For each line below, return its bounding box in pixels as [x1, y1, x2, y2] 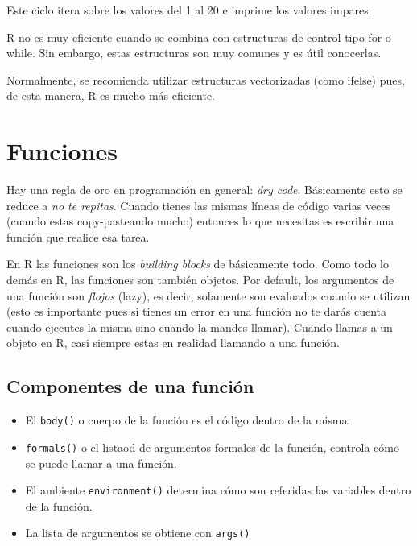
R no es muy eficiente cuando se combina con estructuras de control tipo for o [6, 28, 391, 45]
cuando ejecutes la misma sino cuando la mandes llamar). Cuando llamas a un [6, 318, 393, 335]
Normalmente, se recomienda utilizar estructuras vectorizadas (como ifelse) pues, [6, 71, 405, 88]
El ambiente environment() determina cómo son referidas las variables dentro [25, 482, 411, 498]
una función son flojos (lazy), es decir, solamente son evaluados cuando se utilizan [6, 287, 411, 304]
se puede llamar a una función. [25, 454, 177, 471]
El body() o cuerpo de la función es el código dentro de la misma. [25, 412, 351, 428]
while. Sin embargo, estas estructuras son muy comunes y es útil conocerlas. [6, 44, 382, 61]
